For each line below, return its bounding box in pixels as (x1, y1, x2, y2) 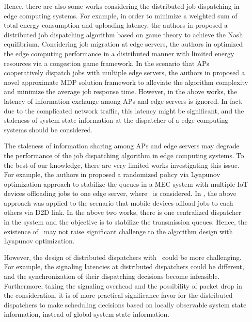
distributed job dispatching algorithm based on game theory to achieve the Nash (4, 29, 243, 39)
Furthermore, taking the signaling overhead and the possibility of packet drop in (4, 280, 242, 290)
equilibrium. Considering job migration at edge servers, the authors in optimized (4, 39, 243, 49)
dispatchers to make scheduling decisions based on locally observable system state (4, 299, 247, 309)
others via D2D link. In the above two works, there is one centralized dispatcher (4, 207, 241, 217)
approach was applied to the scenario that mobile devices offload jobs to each (4, 197, 233, 208)
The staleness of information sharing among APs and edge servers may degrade (4, 141, 239, 151)
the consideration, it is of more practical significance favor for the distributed (4, 290, 233, 300)
